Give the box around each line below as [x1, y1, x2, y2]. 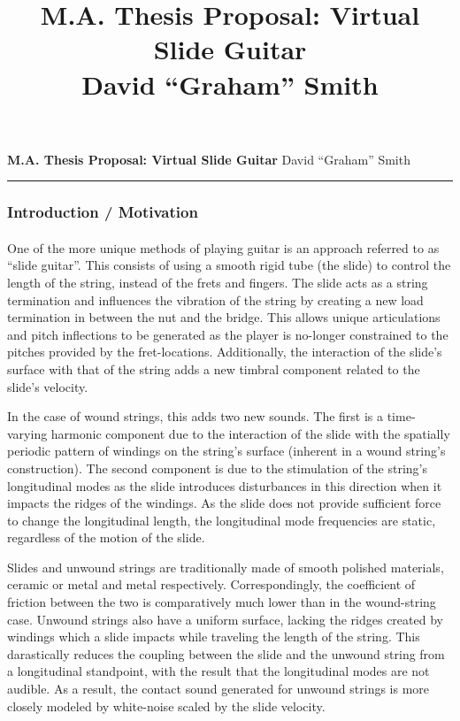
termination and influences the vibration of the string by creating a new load [7, 290, 424, 309]
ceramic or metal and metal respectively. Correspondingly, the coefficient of [7, 575, 416, 594]
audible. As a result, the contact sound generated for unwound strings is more [7, 679, 430, 698]
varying [7, 424, 48, 442]
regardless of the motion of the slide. [7, 528, 205, 547]
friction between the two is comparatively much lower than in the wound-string [7, 593, 436, 611]
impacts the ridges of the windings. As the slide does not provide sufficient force [7, 494, 441, 512]
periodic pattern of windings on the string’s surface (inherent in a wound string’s [7, 441, 446, 460]
